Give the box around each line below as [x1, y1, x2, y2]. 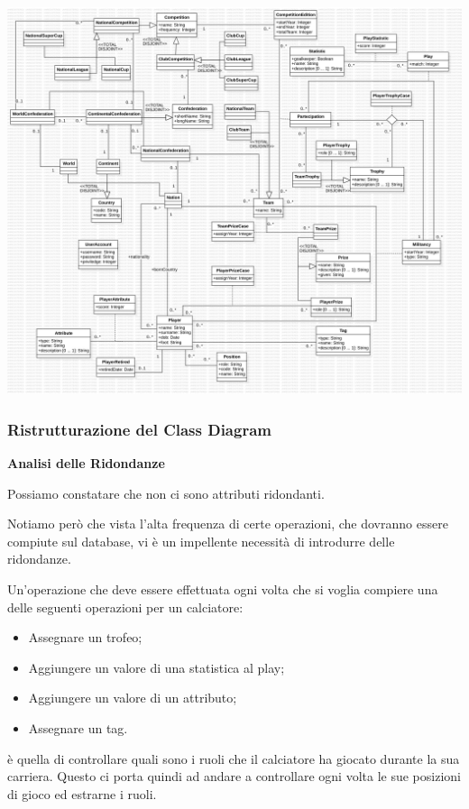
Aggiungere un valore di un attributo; [28, 688, 237, 707]
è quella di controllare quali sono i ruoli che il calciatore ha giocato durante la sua [7, 749, 460, 768]
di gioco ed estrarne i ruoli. [7, 784, 157, 803]
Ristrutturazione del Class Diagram [7, 418, 271, 440]
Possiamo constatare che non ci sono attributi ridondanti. [7, 483, 325, 502]
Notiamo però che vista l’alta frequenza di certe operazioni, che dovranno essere [7, 514, 448, 533]
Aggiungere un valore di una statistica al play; [28, 657, 285, 676]
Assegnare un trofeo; [28, 628, 143, 647]
